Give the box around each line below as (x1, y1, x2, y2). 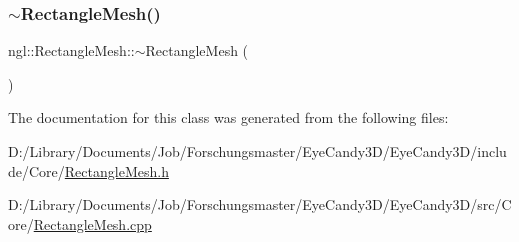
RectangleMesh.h (64, 160, 169, 181)
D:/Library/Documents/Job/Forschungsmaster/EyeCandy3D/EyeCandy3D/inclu (8, 141, 507, 161)
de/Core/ (8, 160, 65, 181)
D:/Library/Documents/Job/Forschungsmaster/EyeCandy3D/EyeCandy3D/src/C (8, 194, 512, 215)
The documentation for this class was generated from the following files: (8, 107, 449, 128)
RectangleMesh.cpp (33, 213, 152, 234)
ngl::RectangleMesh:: (8, 40, 135, 61)
